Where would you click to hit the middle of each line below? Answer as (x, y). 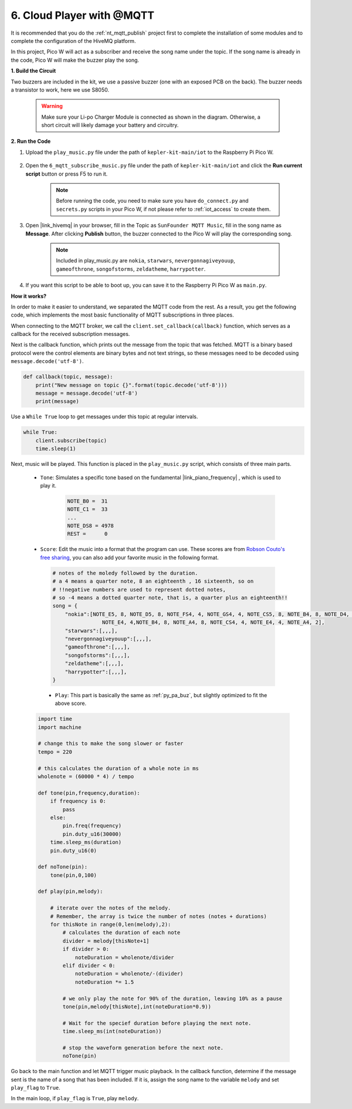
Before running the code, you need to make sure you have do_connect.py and (152, 201)
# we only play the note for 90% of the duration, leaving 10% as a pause (172, 998)
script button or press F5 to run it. (67, 174)
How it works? (29, 296)
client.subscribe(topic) (71, 440)
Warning (52, 106)
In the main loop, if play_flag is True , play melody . (75, 1098)
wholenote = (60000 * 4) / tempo (86, 777)
